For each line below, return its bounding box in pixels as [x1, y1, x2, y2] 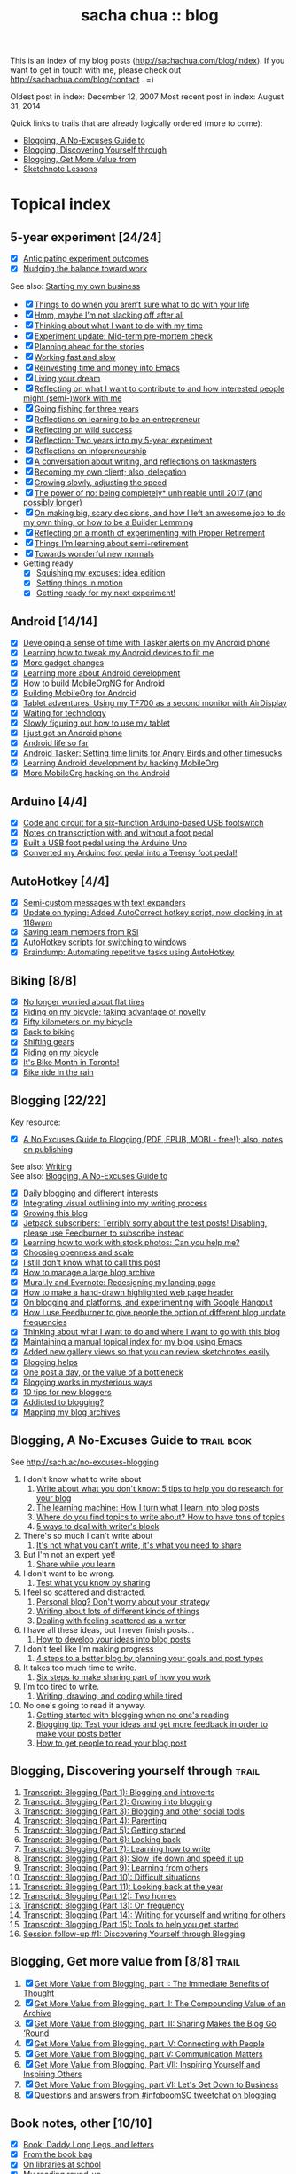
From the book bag [22, 2149, 93, 2160]
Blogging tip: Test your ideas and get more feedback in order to [35, 1718, 269, 1730]
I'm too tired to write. [22, 1681, 100, 1691]
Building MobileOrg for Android [22, 687, 136, 698]
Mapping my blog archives [22, 1407, 121, 1417]
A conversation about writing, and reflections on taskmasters [34, 456, 257, 467]
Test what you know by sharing [35, 1577, 151, 1588]
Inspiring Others [22, 2068, 82, 2080]
